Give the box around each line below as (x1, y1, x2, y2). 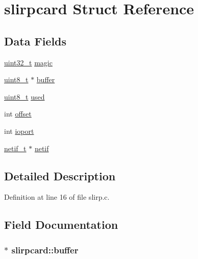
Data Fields (4, 33, 67, 49)
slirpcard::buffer (11, 243, 79, 256)
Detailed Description (4, 168, 116, 183)
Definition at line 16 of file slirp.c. (4, 192, 110, 202)
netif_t (4, 143, 27, 153)
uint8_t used (4, 91, 45, 102)
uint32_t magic (4, 57, 53, 67)
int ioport (4, 125, 34, 136)
